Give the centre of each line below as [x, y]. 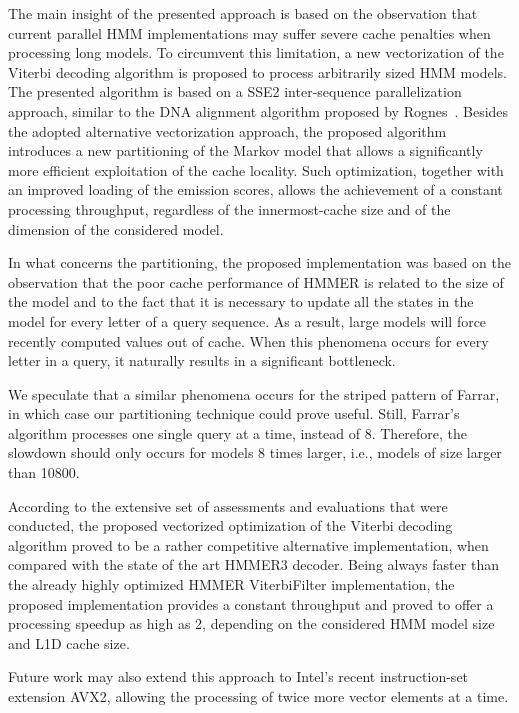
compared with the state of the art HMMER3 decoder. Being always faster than [253, 564]
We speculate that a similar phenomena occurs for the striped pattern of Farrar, [254, 393]
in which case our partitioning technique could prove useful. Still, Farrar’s [234, 413]
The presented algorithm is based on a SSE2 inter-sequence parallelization [235, 91]
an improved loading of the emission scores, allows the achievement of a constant [255, 189]
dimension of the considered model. [116, 228]
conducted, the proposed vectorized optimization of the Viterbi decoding [230, 525]
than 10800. [44, 472]
